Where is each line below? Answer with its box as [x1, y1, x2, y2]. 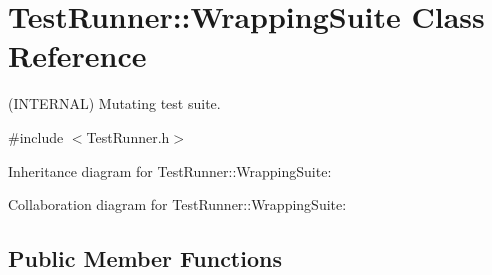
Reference [8, 35, 147, 76]
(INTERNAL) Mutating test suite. [8, 93, 221, 114]
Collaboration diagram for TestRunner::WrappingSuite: [8, 194, 347, 215]
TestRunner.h [86, 126, 170, 147]
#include [8, 126, 64, 147]
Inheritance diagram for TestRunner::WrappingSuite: [8, 160, 332, 181]
